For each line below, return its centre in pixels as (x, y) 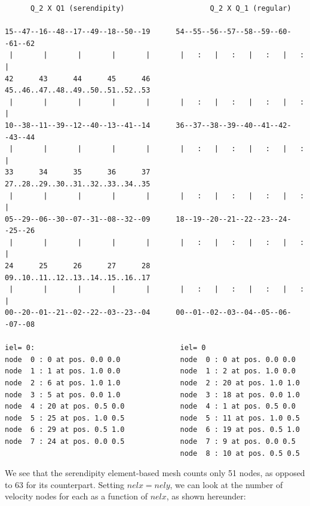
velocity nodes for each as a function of (76, 496)
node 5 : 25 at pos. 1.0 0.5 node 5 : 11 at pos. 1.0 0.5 (152, 418)
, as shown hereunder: (206, 496)
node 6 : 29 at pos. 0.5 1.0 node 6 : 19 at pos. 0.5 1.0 (152, 430)
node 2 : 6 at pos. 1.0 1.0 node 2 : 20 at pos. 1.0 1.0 (152, 383)
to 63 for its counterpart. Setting (65, 484)
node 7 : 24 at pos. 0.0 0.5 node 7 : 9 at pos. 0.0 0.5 (150, 441)
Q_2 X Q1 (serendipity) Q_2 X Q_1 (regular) (161, 8)
